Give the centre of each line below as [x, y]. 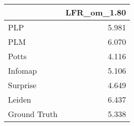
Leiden [20, 99]
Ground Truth [33, 114]
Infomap [22, 70]
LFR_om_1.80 [96, 12]
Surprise [22, 85]
